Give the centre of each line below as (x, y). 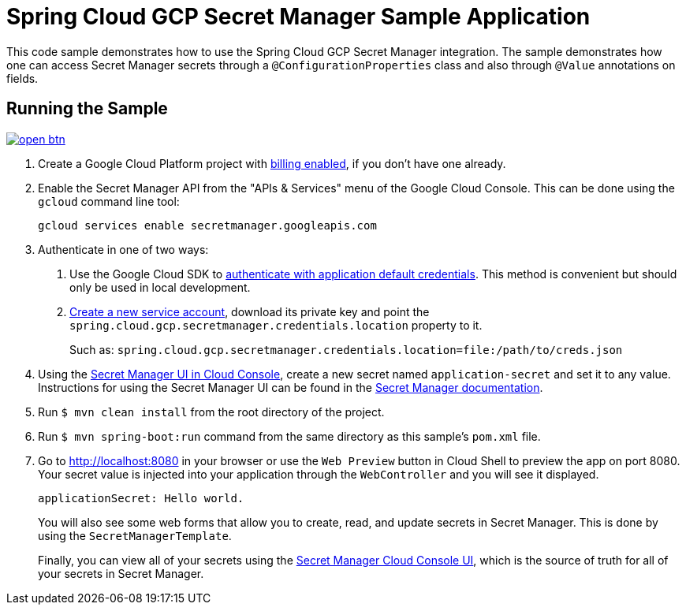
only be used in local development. (160, 287)
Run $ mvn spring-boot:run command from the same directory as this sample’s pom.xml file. (289, 436)
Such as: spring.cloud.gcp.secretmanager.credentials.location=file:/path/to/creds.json (346, 349)
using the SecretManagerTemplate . (135, 535)
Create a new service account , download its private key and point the (250, 311)
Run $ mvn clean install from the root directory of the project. (211, 412)
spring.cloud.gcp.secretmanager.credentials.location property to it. (276, 325)
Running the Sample (87, 109)
